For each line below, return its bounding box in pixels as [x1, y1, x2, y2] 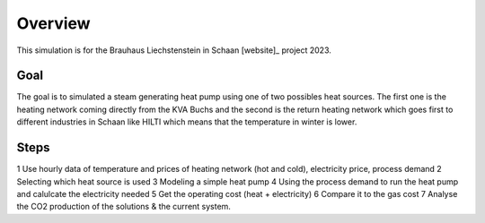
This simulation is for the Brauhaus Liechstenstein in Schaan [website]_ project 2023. [16, 45, 331, 56]
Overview [16, 13, 91, 33]
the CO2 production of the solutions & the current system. [16, 202, 231, 212]
